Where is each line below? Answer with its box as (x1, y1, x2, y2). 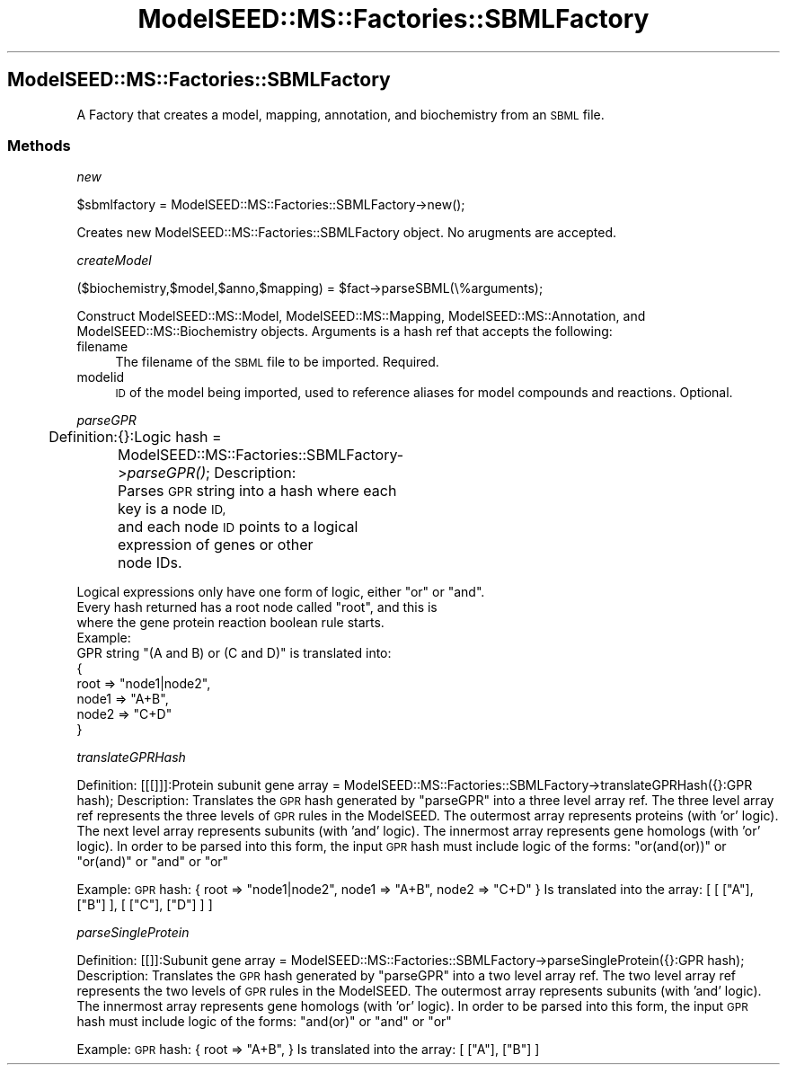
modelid (76, 369, 125, 385)
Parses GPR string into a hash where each (117, 482, 397, 501)
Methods (7, 136, 71, 155)
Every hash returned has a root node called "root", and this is (76, 599, 438, 616)
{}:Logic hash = (117, 428, 222, 447)
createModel (76, 252, 152, 269)
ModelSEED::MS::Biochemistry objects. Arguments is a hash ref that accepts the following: (76, 323, 613, 340)
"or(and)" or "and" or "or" (76, 854, 229, 870)
